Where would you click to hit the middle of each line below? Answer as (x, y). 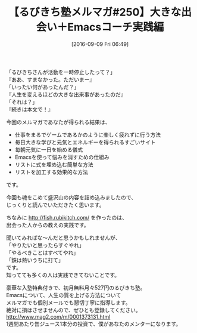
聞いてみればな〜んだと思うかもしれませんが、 (63, 238)
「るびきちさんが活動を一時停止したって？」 (61, 72)
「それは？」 (22, 101)
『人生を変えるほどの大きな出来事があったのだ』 (66, 94)
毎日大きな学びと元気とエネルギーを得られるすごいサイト (85, 142)
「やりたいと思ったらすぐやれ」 (45, 245)
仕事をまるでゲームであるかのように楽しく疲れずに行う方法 (88, 134)
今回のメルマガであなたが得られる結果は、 (58, 122)
